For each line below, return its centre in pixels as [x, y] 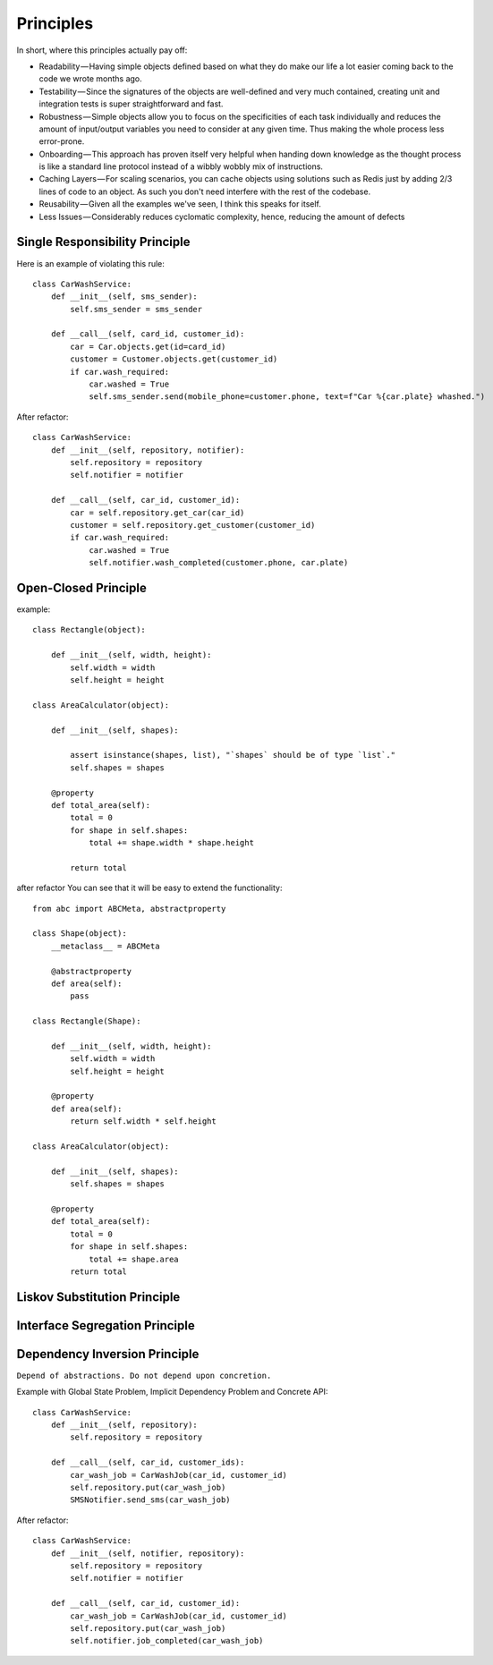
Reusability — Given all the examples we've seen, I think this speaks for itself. [180, 204]
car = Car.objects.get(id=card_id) [148, 346]
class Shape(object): [80, 934]
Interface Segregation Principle [106, 1325]
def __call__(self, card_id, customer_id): [148, 334]
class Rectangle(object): [89, 630]
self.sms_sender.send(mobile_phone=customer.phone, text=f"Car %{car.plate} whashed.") [287, 397]
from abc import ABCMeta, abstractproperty [129, 909]
